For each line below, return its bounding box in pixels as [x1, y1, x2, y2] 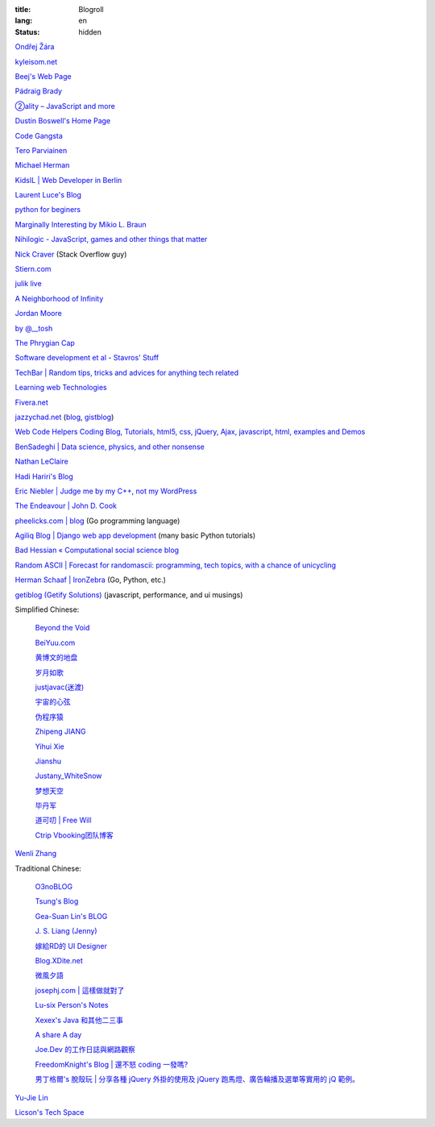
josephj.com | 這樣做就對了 [35, 985, 125, 995]
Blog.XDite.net [35, 956, 84, 965]
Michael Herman [14, 160, 70, 170]
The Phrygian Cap [14, 338, 76, 347]
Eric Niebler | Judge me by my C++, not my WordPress [14, 486, 197, 496]
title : [14, 5, 31, 14]
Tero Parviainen [14, 145, 68, 155]
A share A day [35, 1029, 82, 1039]
